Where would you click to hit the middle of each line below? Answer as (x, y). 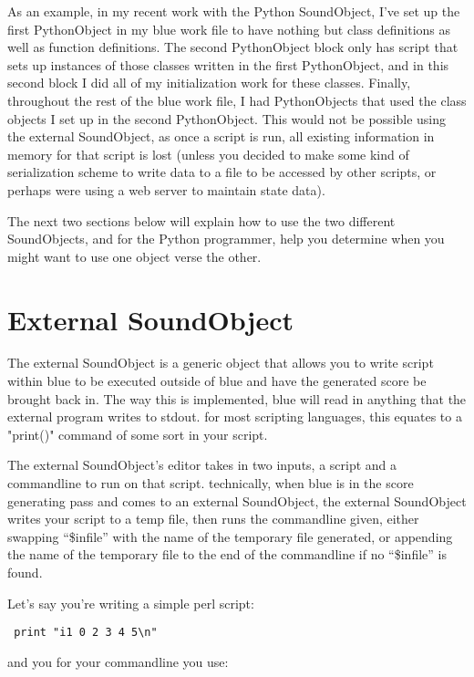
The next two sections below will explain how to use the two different (201, 220)
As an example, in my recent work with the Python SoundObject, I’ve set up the (234, 11)
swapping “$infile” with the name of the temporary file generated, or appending (230, 536)
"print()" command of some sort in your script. (138, 434)
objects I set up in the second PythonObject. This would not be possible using (227, 118)
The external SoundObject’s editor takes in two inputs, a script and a (202, 465)
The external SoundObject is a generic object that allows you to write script (221, 363)
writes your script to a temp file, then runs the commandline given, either (213, 519)
